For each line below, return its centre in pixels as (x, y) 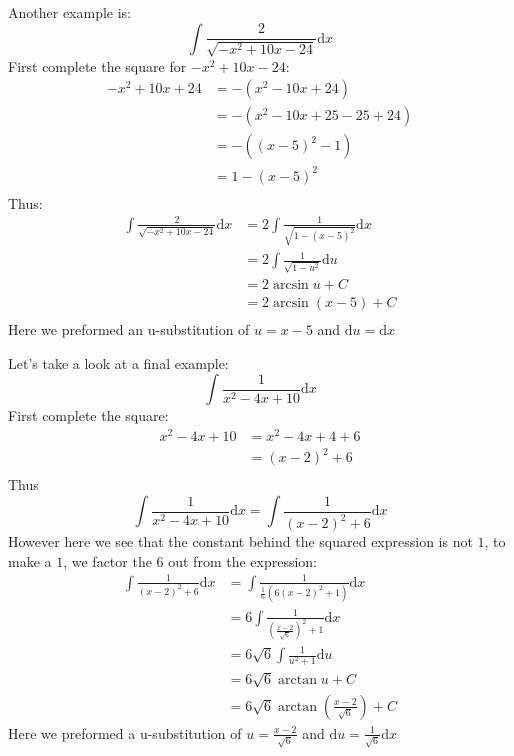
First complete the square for (97, 65)
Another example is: (70, 12)
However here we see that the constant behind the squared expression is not (240, 541)
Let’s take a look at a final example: (118, 362)
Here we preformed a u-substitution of (125, 732)
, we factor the (107, 560)
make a (30, 560)
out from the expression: (243, 560)
